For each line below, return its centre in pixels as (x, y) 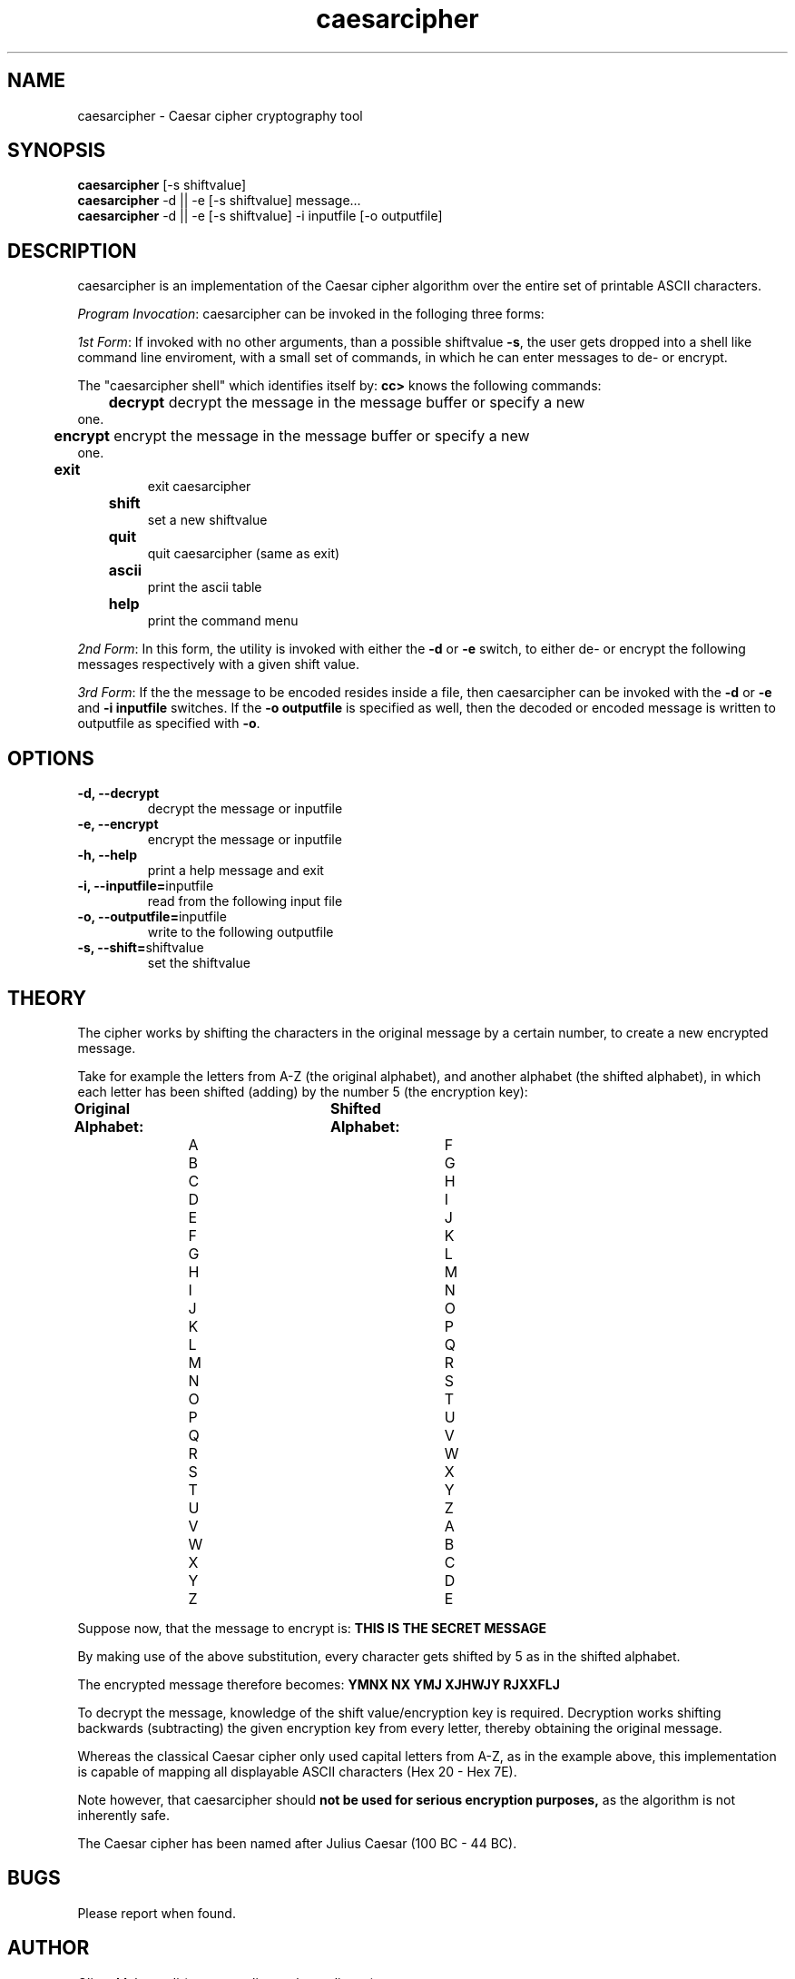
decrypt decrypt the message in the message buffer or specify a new (347, 403)
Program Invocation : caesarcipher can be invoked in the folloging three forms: (311, 314)
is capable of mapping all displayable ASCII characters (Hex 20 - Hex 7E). (297, 1771)
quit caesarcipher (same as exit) (244, 554)
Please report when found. (157, 1913)
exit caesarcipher (199, 487)
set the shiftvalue (199, 963)
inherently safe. (124, 1815)
